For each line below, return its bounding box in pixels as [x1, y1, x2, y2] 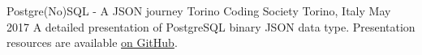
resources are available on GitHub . [6, 34, 178, 51]
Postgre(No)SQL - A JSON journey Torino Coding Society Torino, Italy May [6, 2, 391, 19]
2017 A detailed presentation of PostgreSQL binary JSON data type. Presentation [6, 18, 416, 35]
